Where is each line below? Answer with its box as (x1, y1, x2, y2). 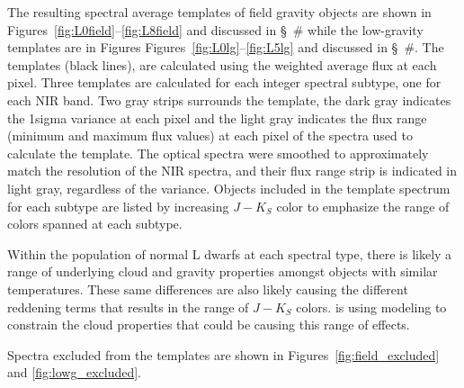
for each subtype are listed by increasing (7, 196, 229, 215)
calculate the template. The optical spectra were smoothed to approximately (7, 143, 429, 162)
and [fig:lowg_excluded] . (7, 363, 141, 382)
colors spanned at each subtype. (7, 214, 183, 233)
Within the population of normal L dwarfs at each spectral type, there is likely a (7, 244, 452, 263)
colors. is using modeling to (296, 297, 447, 316)
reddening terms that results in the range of (7, 297, 249, 316)
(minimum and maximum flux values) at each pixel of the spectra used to (7, 126, 413, 145)
